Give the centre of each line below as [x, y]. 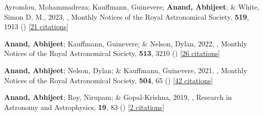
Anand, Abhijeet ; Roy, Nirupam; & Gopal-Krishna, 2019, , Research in [118, 97]
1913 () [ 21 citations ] [36, 26]
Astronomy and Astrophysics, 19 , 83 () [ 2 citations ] [84, 107]
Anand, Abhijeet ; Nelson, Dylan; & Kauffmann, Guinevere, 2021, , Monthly [126, 70]
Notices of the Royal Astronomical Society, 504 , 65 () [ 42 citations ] [108, 80]
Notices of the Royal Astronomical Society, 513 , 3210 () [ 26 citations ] [112, 53]
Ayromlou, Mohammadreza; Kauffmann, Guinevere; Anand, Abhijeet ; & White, [132, 7]
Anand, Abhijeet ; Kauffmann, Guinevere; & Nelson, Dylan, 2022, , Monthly [126, 43]
